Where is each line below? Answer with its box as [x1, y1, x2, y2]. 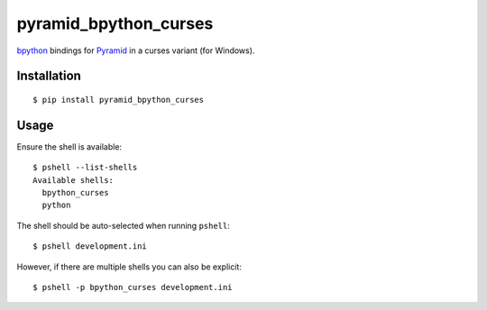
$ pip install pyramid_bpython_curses [32, 95, 205, 105]
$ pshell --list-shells [32, 162, 138, 173]
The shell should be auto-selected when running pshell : [16, 220, 230, 231]
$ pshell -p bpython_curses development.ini [32, 282, 234, 292]
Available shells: [32, 175, 115, 185]
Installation [16, 68, 81, 84]
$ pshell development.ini [32, 242, 148, 251]
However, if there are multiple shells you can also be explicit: [16, 261, 243, 272]
